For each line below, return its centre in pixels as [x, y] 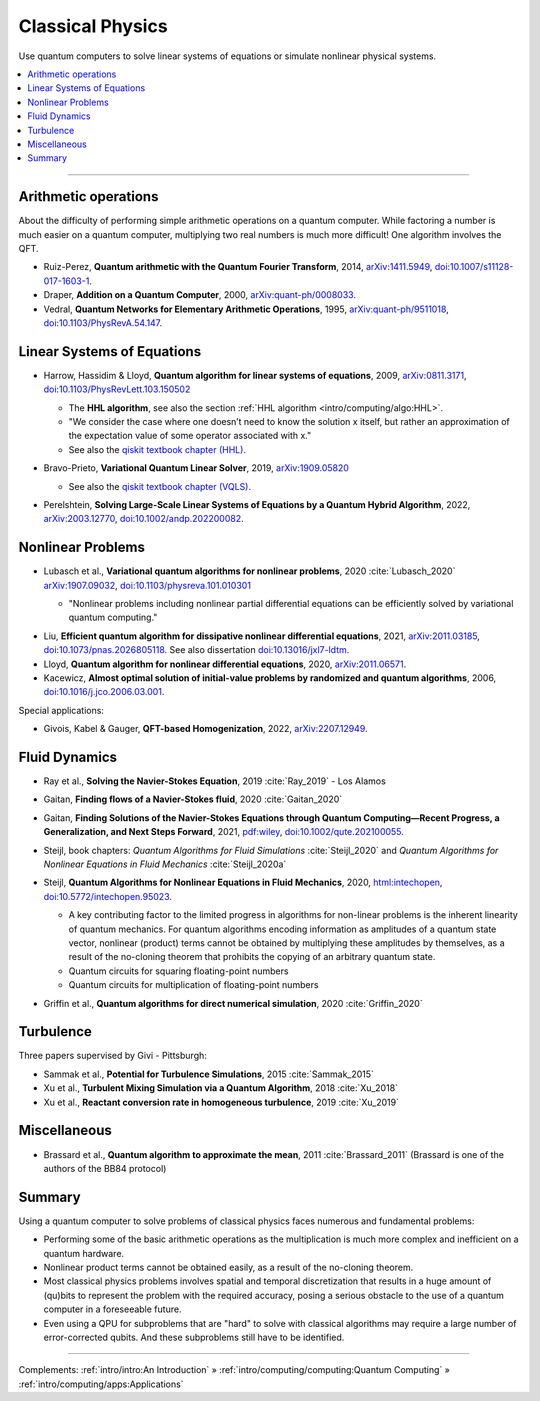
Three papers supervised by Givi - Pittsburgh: [112, 1056]
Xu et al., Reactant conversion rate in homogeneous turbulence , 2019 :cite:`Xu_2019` [221, 1102]
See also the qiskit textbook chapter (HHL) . [157, 449]
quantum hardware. [84, 1253]
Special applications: [61, 710]
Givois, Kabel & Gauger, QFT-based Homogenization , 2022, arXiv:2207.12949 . [206, 729]
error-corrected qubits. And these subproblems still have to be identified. [194, 1337]
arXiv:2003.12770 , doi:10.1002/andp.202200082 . [143, 519]
